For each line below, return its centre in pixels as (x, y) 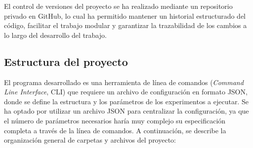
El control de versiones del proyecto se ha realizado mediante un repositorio (118, 6)
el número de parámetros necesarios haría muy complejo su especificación (115, 120)
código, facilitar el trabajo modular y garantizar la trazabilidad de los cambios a (126, 25)
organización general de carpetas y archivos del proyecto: (90, 140)
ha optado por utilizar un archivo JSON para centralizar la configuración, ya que (126, 111)
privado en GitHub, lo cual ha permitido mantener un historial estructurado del (125, 15)
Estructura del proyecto (66, 61)
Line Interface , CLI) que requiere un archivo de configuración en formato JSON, (126, 92)
